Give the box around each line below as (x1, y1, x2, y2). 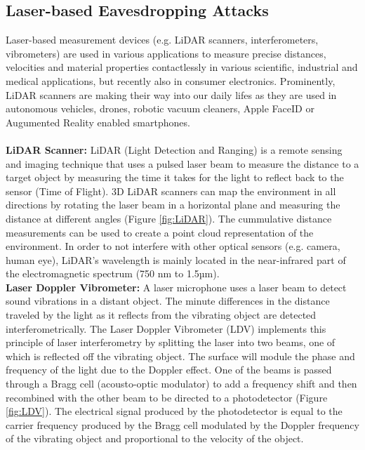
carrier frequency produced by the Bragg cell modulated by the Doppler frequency (6, 417, 359, 432)
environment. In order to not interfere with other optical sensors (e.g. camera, (6, 239, 340, 253)
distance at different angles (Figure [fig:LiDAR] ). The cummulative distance (6, 211, 332, 225)
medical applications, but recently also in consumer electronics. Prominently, (6, 73, 336, 88)
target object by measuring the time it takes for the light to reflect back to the (6, 170, 344, 185)
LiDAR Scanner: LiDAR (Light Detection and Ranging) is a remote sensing (6, 142, 343, 157)
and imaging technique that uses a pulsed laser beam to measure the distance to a (6, 156, 359, 171)
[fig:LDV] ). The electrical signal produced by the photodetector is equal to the (6, 404, 343, 418)
